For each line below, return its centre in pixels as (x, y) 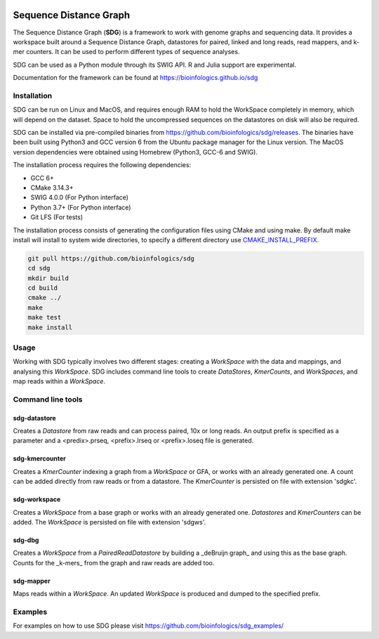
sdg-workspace (37, 499)
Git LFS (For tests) (57, 217)
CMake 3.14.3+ (52, 187)
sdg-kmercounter (39, 459)
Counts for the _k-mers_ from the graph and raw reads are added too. (114, 562)
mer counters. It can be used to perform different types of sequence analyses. (126, 52)
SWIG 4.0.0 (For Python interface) (80, 197)
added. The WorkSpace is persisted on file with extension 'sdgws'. (109, 522)
